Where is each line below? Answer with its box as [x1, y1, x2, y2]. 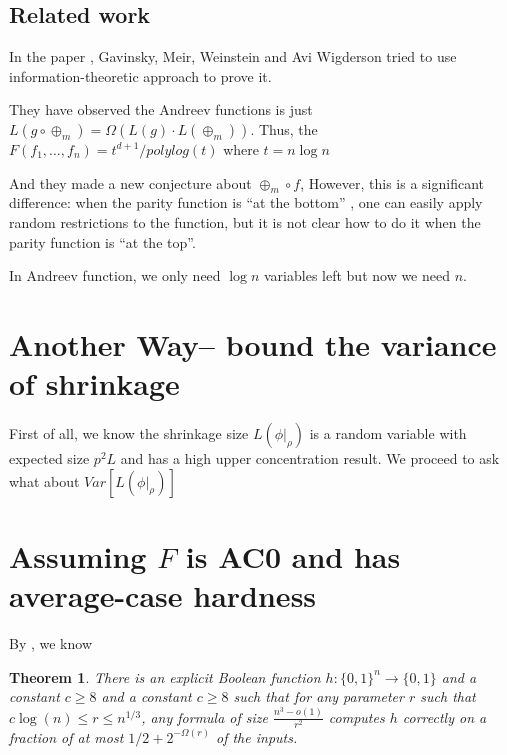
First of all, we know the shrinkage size [9, 423, 249, 444]
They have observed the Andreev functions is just [9, 99, 313, 120]
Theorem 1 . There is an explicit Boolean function [9, 666, 321, 687]
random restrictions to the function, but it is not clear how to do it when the [9, 211, 481, 232]
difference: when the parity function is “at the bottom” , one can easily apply [9, 192, 483, 213]
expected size [9, 448, 90, 469]
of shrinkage [9, 363, 180, 404]
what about [9, 470, 80, 491]
